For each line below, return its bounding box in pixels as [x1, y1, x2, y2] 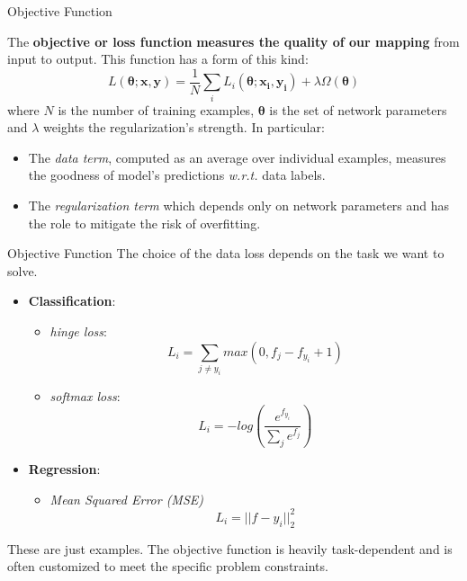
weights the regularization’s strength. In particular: [43, 118, 325, 137]
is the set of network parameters [269, 100, 447, 119]
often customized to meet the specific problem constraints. [7, 557, 328, 576]
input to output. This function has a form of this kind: [7, 49, 309, 68]
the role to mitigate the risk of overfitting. [28, 213, 261, 232]
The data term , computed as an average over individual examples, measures [28, 147, 446, 166]
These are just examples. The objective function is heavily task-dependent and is [7, 539, 453, 558]
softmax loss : [49, 386, 121, 405]
